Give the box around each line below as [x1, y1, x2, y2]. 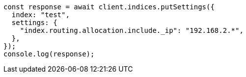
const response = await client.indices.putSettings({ [3, 3, 215, 11]
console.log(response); [3, 50, 95, 58]
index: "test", [11, 11, 70, 19]
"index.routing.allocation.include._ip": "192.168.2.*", [20, 26, 244, 34]
